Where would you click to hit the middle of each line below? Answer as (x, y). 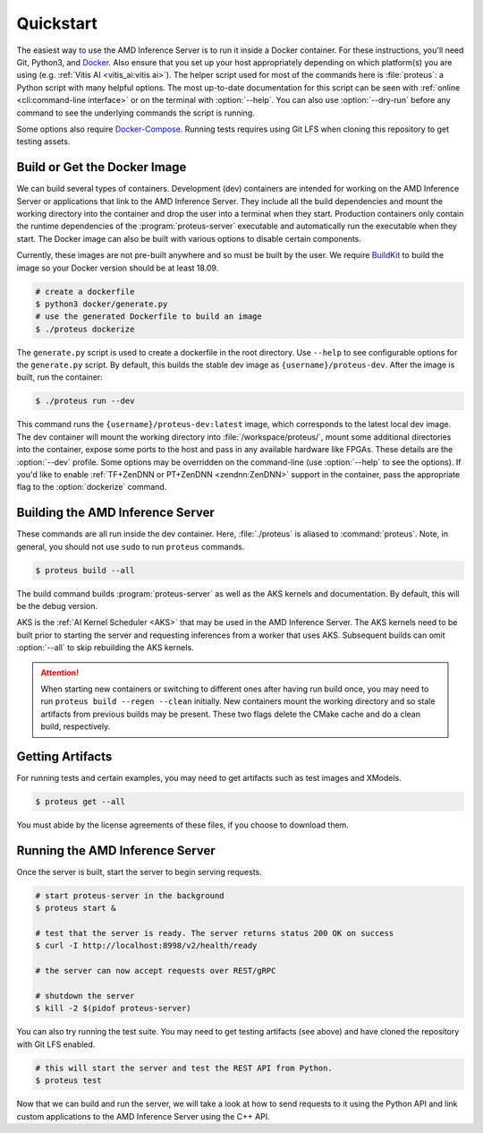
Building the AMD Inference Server (115, 513)
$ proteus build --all (85, 570)
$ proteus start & (76, 908)
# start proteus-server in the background (130, 895)
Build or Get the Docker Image (102, 167)
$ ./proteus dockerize (85, 329)
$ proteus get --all (80, 802)
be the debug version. (57, 606)
